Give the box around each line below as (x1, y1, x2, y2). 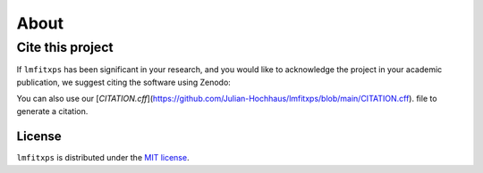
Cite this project (16, 39, 114, 55)
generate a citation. (16, 105, 89, 116)
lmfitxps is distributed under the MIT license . (16, 152, 190, 163)
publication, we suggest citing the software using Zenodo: (16, 77, 232, 87)
